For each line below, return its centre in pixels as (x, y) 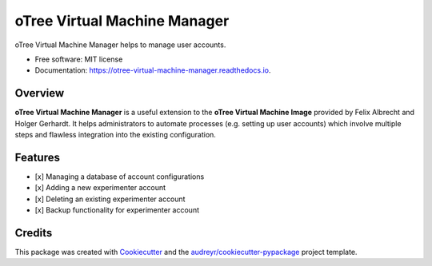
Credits (34, 233)
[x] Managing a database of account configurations (120, 177)
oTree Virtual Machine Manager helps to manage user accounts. (120, 45)
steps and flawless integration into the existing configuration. (115, 135)
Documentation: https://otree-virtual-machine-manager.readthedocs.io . (153, 70)
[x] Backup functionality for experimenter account (117, 210)
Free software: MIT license (79, 59)
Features (37, 157)
